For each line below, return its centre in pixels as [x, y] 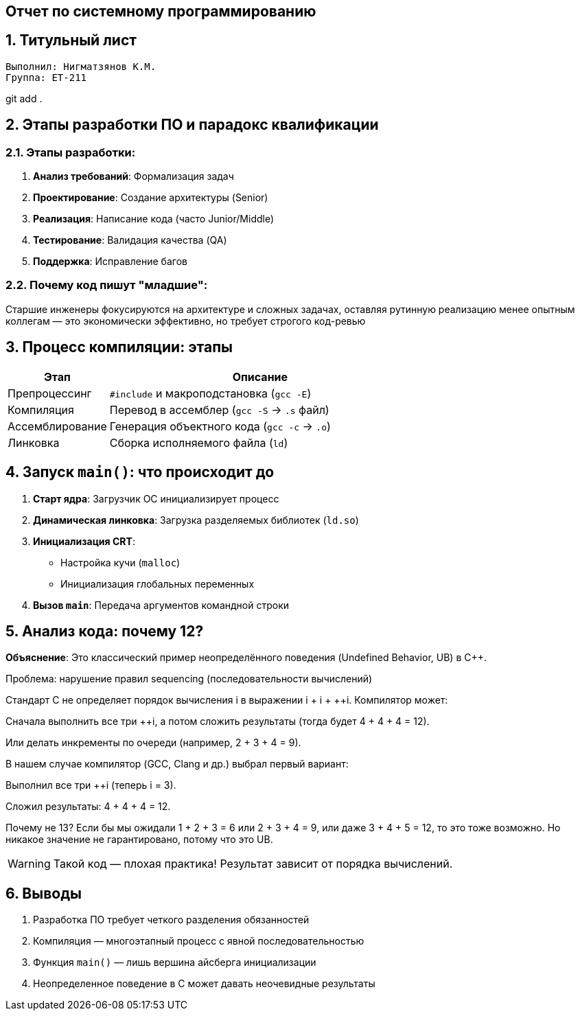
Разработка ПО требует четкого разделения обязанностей [171, 920]
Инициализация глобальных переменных [158, 584]
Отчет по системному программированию [161, 11]
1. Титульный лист [71, 41]
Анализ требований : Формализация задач [134, 176]
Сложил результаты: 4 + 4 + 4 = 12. [88, 807]
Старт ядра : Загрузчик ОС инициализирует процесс [156, 498]
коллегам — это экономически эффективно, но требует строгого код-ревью [186, 321]
